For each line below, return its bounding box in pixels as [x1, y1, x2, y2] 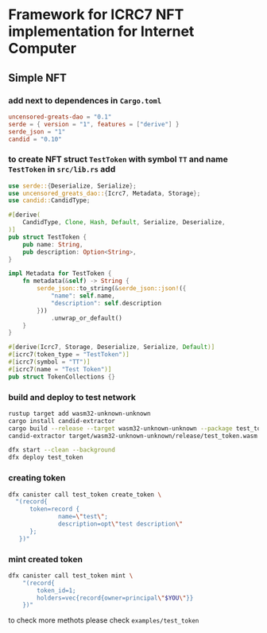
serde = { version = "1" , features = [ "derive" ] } [8, 120, 180, 128]
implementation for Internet [8, 22, 195, 41]
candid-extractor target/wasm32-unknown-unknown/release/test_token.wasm [8, 432, 258, 440]
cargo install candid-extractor [8, 417, 115, 425]
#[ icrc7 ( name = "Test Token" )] [8, 365, 112, 373]
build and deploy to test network [8, 391, 137, 402]
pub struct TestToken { [8, 233, 87, 241]
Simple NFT [8, 71, 68, 84]
